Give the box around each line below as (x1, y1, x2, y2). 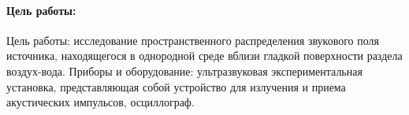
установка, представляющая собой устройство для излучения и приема (6, 78, 346, 95)
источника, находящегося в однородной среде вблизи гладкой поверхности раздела (6, 47, 403, 64)
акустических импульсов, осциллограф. (6, 94, 195, 110)
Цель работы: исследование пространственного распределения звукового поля (6, 32, 379, 48)
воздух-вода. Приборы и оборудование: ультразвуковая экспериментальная (6, 62, 363, 79)
